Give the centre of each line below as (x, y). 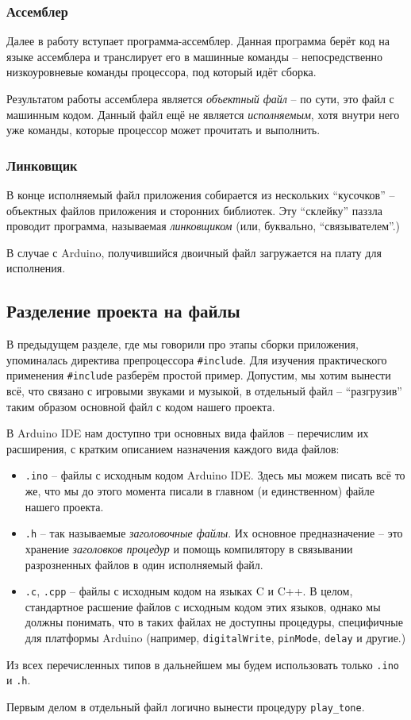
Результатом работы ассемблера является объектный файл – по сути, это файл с (200, 98)
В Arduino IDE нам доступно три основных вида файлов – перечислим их (188, 433)
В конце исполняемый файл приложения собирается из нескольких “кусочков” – (201, 194)
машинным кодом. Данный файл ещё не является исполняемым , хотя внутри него (203, 114)
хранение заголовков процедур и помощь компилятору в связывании (189, 548)
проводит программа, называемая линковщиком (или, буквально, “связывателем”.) (204, 226)
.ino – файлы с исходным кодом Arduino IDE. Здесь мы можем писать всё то (215, 475)
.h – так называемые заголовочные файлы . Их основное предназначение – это (214, 533)
